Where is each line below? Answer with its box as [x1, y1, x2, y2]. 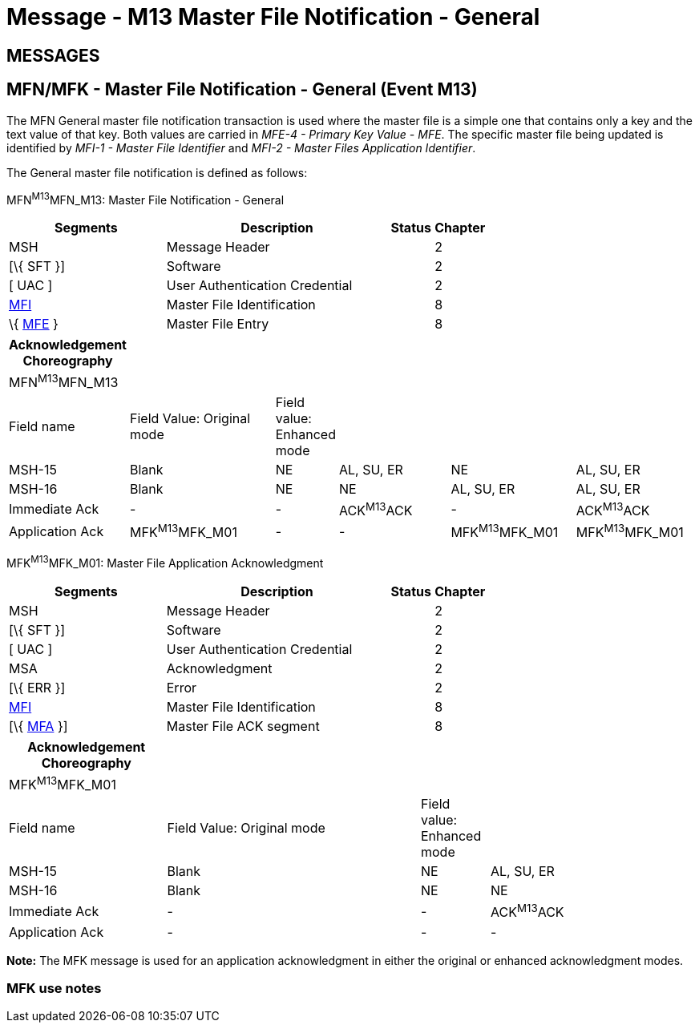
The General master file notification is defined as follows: [6, 165, 308, 180]
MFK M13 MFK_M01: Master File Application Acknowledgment [6, 554, 324, 570]
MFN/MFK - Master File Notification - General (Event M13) [6, 79, 478, 100]
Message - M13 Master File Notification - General [6, 3, 540, 30]
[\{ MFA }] [9, 717, 68, 734]
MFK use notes [6, 979, 102, 996]
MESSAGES [6, 45, 100, 66]
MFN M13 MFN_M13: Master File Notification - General [6, 190, 285, 207]
